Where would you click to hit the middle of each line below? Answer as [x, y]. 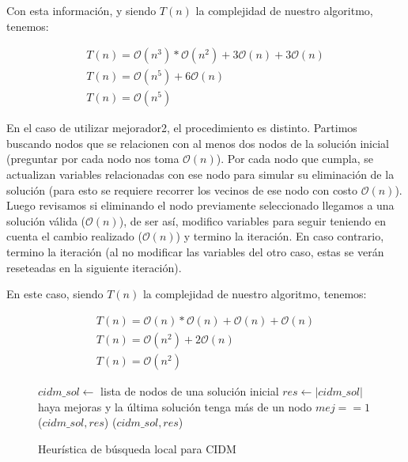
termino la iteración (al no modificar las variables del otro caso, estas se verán [195, 252]
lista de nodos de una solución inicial [190, 390]
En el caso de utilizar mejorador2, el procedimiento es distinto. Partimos [182, 128]
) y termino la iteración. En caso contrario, [280, 236]
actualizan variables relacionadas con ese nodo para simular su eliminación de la [200, 174]
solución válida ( [46, 220]
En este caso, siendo [55, 294]
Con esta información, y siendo [81, 10]
